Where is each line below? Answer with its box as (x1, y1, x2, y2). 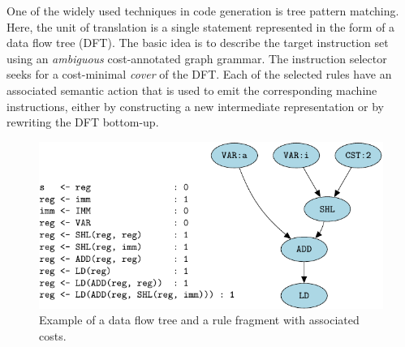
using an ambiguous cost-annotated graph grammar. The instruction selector (6, 49, 387, 66)
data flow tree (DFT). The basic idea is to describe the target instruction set (6, 34, 389, 51)
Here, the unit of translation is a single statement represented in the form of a (6, 18, 395, 35)
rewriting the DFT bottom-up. (6, 114, 159, 131)
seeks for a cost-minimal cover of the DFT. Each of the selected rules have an (6, 66, 392, 83)
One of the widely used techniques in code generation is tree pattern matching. (6, 2, 399, 19)
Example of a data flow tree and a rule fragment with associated (39, 311, 360, 328)
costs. (39, 327, 67, 344)
